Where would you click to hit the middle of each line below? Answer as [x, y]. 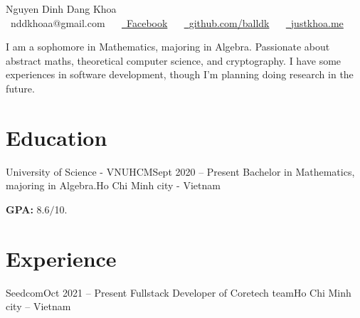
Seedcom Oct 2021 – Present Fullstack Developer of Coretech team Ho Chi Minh [179, 292]
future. [20, 88]
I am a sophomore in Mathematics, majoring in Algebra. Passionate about [168, 47]
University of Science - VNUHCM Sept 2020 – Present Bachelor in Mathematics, [180, 171]
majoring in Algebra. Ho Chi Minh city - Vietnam [113, 185]
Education [57, 137]
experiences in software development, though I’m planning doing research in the [180, 74]
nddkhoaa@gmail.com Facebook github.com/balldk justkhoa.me [177, 22]
